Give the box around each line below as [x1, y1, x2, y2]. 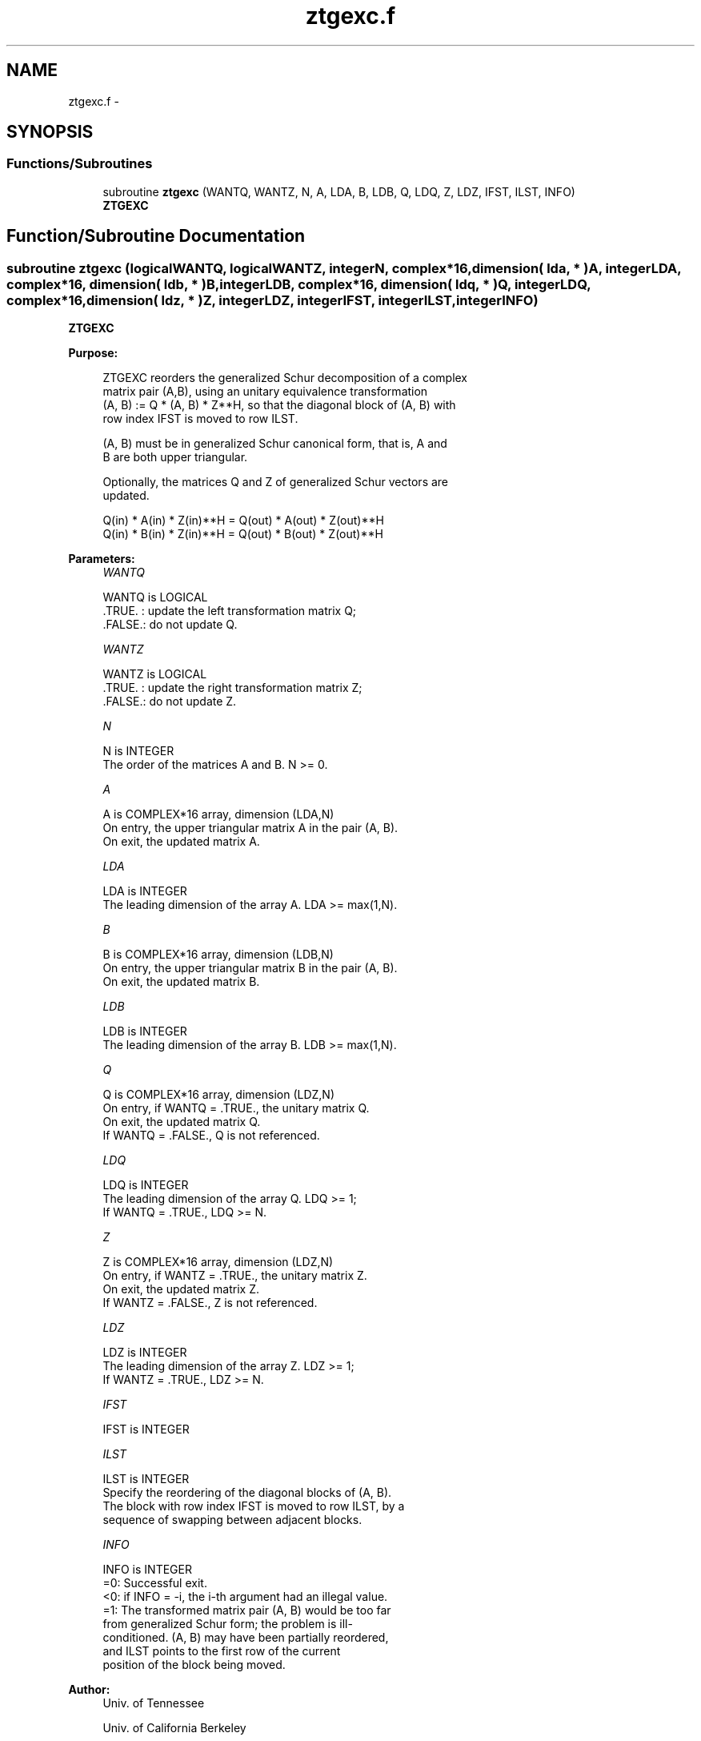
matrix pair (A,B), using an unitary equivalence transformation [102, 384, 428, 399]
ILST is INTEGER [102, 1472, 190, 1486]
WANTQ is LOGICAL [102, 590, 208, 605]
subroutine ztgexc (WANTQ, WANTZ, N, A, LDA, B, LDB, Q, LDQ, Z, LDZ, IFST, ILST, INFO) [102, 184, 575, 199]
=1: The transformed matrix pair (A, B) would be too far [102, 1603, 391, 1618]
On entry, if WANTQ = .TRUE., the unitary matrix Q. [102, 1101, 370, 1116]
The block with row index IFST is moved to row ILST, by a [102, 1499, 405, 1514]
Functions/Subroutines [6, 155, 153, 172]
